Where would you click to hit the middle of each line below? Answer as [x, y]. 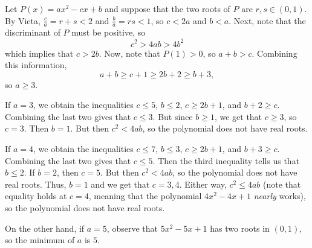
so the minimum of [40, 240]
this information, [36, 65]
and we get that [120, 184]
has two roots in [240, 228]
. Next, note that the [267, 20]
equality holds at [36, 196]
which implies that [39, 53]
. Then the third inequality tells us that [226, 160]
